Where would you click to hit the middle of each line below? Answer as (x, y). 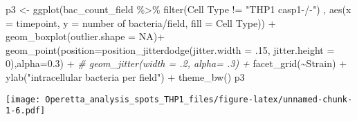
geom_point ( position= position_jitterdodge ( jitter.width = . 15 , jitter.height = (170, 49)
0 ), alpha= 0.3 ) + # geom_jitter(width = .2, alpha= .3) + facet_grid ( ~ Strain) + (176, 63)
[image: (23, 99)
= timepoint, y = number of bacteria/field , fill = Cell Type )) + (141, 22)
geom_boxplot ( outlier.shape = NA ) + (85, 36)
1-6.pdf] (26, 111)
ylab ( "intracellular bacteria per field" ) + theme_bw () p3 (125, 76)
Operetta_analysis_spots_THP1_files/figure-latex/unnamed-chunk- (199, 99)
